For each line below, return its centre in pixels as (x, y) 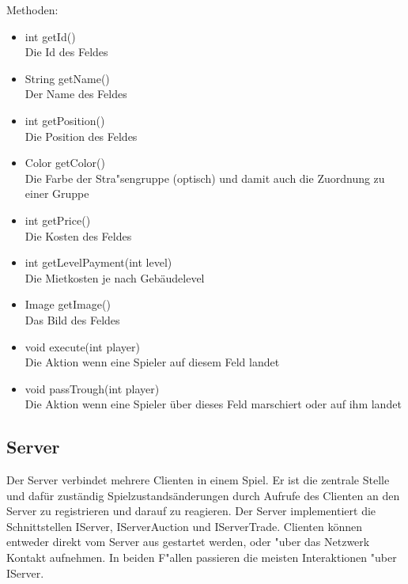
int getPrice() (58, 220)
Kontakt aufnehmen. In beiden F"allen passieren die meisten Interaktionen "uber (202, 557)
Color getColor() (65, 163)
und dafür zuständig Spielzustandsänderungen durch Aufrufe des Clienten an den (203, 495)
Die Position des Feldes (81, 136)
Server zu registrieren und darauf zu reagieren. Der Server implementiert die (191, 511)
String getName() (67, 78)
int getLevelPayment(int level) (98, 262)
